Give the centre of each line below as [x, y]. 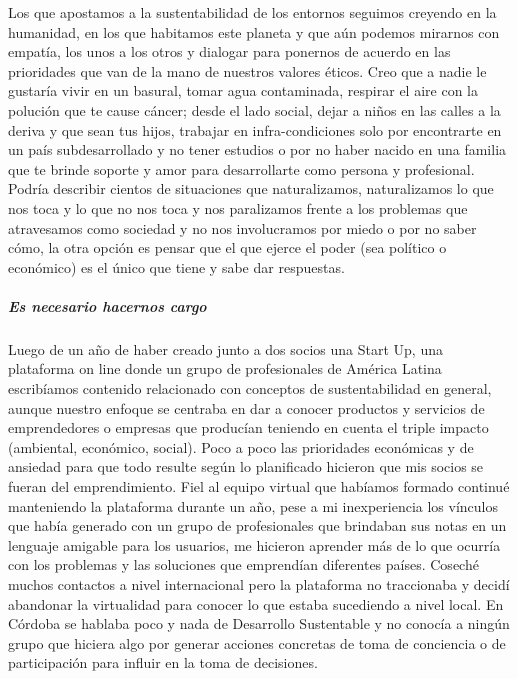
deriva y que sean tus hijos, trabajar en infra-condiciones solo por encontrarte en [255, 129]
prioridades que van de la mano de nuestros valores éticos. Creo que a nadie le [247, 70]
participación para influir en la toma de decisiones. [163, 662]
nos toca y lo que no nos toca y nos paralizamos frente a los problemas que [238, 207]
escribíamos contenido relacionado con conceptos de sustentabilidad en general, [250, 388]
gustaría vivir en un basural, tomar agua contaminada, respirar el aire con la [243, 90]
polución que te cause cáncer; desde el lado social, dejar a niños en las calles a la [254, 109]
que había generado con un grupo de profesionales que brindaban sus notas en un [257, 525]
